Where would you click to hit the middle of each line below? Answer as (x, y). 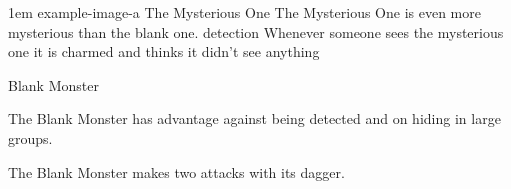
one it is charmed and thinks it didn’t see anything (164, 51)
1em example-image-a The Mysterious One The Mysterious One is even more (244, 12)
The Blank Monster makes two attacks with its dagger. (176, 171)
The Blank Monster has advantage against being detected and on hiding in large (254, 118)
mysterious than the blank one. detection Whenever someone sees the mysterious (256, 31)
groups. (30, 137)
